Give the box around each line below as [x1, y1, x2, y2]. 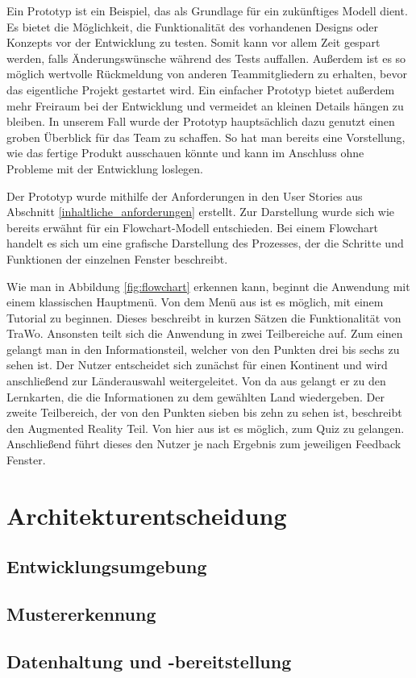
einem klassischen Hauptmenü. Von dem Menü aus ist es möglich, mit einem [6, 293, 384, 310]
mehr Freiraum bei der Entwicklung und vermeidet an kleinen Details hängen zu [6, 97, 404, 114]
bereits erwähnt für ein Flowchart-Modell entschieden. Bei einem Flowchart [6, 218, 378, 235]
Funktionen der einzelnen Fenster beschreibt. [6, 250, 228, 267]
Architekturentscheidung [6, 498, 287, 531]
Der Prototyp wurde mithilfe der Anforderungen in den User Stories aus [6, 187, 363, 204]
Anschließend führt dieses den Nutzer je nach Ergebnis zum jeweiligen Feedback [6, 435, 401, 452]
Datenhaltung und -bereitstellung [6, 648, 292, 673]
